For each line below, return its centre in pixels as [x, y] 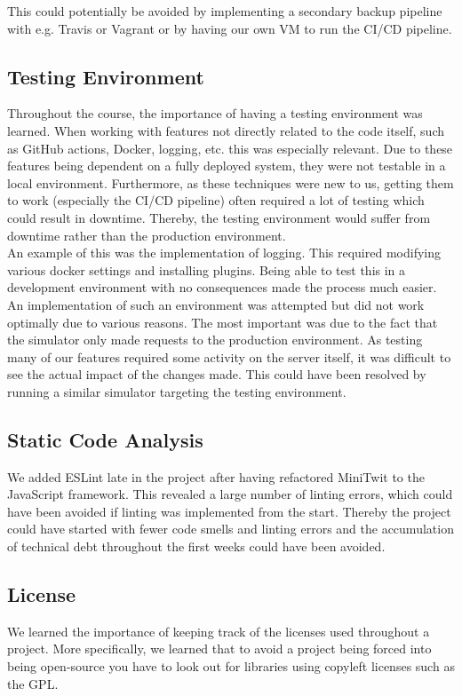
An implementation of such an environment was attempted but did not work [216, 304]
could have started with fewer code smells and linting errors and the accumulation [231, 529]
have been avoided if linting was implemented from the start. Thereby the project [229, 511]
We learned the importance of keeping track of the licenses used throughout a [219, 631]
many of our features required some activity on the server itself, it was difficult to [229, 356]
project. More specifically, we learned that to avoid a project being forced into [219, 649]
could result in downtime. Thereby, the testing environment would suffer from [219, 217]
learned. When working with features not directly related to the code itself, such [226, 130]
